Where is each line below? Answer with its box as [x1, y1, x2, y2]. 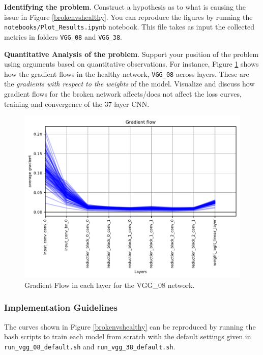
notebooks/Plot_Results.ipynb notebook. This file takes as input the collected [4, 21, 254, 32]
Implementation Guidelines [4, 301, 118, 314]
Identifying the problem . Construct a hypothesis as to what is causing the [4, 2, 246, 12]
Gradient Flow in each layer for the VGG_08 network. [24, 279, 195, 290]
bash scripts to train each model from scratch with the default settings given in [4, 331, 251, 342]
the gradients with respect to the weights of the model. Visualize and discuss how [4, 78, 255, 89]
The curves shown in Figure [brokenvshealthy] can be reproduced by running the [4, 321, 256, 332]
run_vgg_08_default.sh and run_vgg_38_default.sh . [4, 341, 176, 351]
